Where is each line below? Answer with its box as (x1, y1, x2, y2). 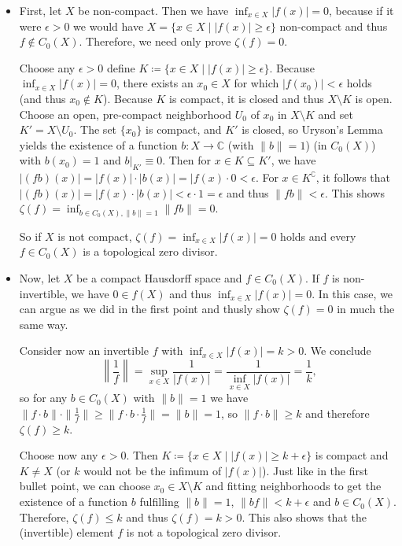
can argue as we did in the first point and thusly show (19, 301, 280, 317)
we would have (73, 17, 144, 34)
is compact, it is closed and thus (169, 90, 324, 106)
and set (318, 105, 353, 122)
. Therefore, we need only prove (79, 33, 231, 50)
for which (234, 75, 279, 91)
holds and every (280, 227, 356, 244)
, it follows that (315, 169, 391, 186)
